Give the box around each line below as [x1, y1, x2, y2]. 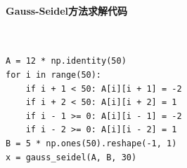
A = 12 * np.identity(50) [6, 56, 127, 66]
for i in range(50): [6, 69, 102, 80]
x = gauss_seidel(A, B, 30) [6, 152, 137, 162]
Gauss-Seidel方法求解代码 [6, 3, 128, 17]
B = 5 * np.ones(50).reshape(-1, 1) [6, 138, 177, 148]
